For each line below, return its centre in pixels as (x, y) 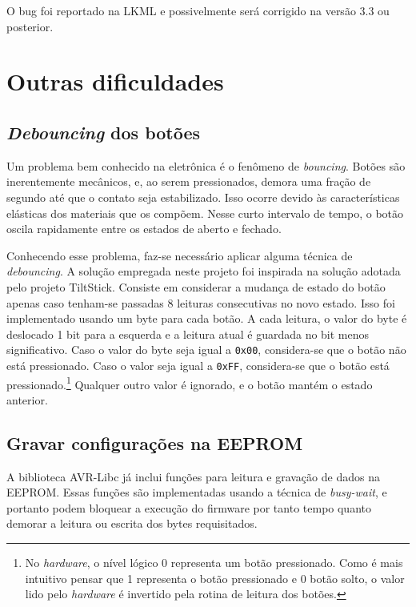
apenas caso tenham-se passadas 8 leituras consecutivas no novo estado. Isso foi (201, 302)
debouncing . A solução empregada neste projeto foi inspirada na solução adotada (204, 271)
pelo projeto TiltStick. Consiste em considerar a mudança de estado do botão (196, 286)
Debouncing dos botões (104, 132)
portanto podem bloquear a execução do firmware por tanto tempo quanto (189, 507)
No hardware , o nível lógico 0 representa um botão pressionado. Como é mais (214, 563)
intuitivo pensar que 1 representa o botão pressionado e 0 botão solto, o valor (215, 578)
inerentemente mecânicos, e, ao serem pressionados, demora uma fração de (189, 181)
